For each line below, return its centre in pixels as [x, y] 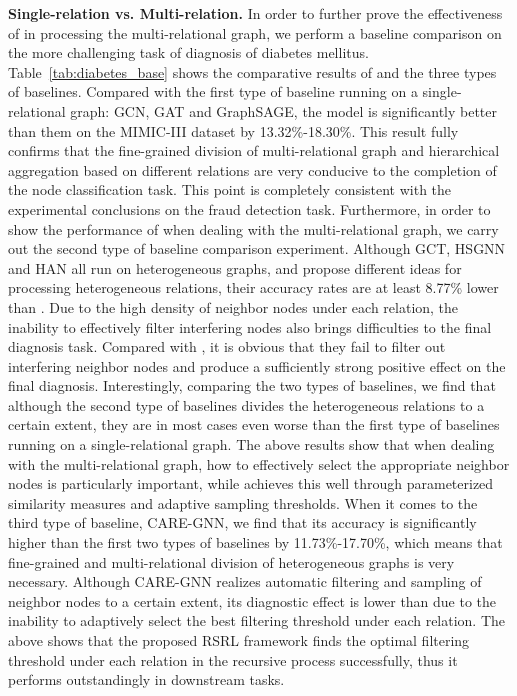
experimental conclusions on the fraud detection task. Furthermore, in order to [249, 208]
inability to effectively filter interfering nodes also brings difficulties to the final [250, 326]
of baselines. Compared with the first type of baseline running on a [213, 91]
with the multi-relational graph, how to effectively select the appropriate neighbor [259, 463]
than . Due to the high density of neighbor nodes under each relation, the [233, 306]
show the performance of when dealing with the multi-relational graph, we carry [253, 228]
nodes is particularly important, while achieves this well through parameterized [251, 483]
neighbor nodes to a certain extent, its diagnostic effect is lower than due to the [252, 600]
